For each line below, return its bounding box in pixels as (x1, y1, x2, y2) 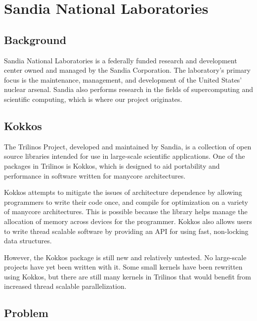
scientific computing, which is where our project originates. (4, 93, 182, 104)
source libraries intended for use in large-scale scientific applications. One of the (4, 151, 245, 161)
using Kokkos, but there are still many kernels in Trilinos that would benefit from (4, 271, 251, 281)
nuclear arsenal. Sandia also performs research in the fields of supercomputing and (4, 84, 253, 94)
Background (4, 32, 67, 47)
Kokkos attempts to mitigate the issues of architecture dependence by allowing (4, 187, 242, 197)
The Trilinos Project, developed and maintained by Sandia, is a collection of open (4, 141, 252, 151)
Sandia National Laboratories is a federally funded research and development (4, 55, 237, 65)
